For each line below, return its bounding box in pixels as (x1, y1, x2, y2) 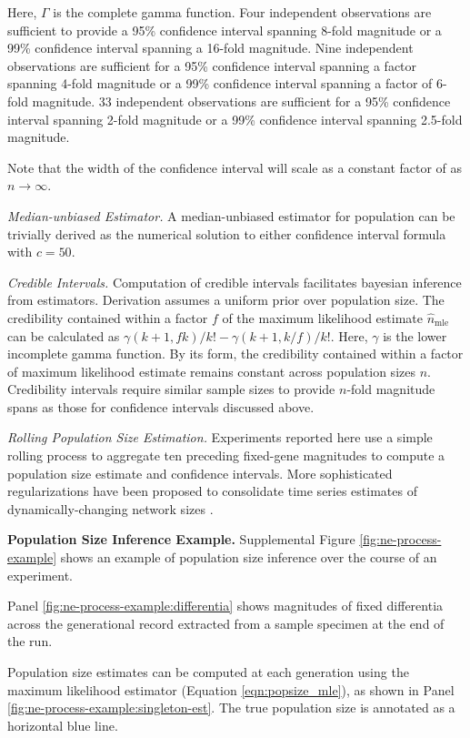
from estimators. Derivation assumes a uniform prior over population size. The (7, 290, 445, 309)
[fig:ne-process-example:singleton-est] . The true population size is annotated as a (7, 698, 455, 717)
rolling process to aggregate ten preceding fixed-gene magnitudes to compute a (7, 446, 445, 465)
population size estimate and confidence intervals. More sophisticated (7, 463, 393, 482)
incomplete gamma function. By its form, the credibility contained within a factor (7, 344, 464, 363)
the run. (7, 632, 53, 651)
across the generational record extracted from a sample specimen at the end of (7, 613, 445, 632)
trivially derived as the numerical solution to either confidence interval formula (7, 224, 446, 243)
